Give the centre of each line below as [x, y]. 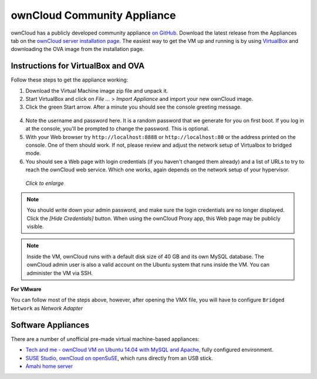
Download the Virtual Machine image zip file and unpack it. [97, 90]
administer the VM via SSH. [60, 273]
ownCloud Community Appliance [93, 15]
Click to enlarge [45, 183]
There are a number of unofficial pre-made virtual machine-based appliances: [105, 339]
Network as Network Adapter [47, 308]
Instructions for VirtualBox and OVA [78, 66]
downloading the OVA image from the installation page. [77, 49]
